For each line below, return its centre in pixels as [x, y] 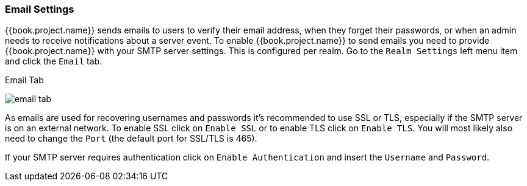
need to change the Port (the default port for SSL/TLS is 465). [131, 139]
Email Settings [40, 9]
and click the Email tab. [54, 61]
